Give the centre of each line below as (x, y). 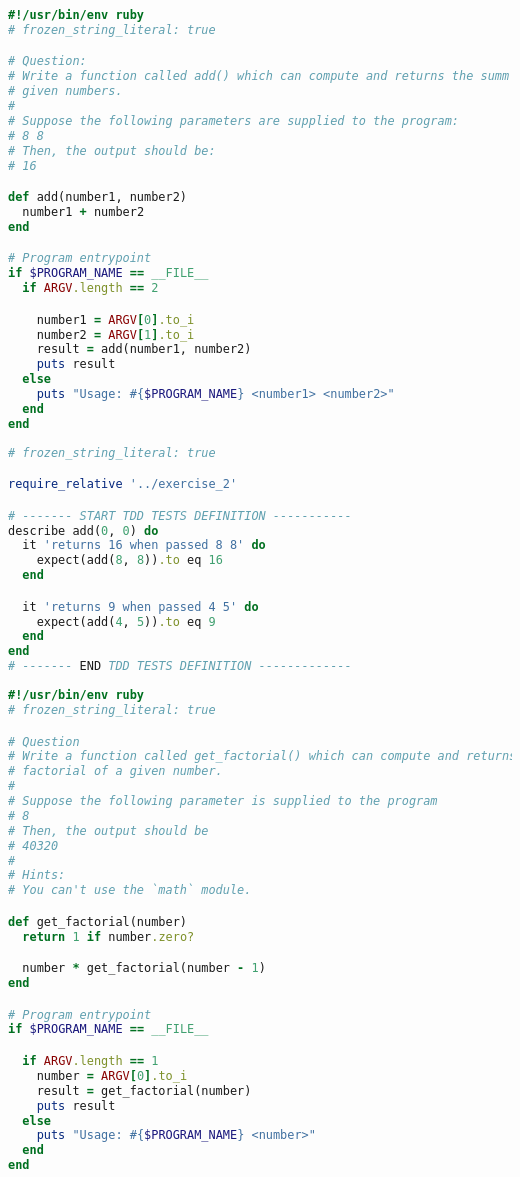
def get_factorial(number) (97, 921)
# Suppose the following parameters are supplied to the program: (234, 120)
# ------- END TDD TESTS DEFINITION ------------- (180, 666)
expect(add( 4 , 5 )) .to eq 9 (126, 621)
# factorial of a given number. (115, 771)
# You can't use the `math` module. (130, 890)
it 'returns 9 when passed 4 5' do (140, 606)
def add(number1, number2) (97, 197)
